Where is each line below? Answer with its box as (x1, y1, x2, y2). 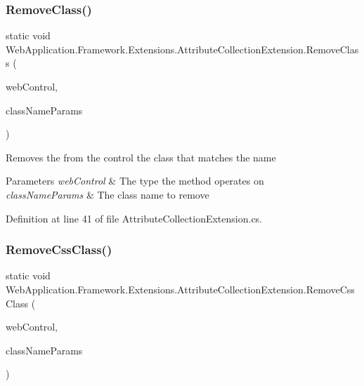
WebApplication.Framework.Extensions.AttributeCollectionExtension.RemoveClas (6, 41, 359, 56)
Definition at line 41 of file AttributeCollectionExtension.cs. (6, 211, 263, 225)
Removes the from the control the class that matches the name (6, 149, 276, 164)
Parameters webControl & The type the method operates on (6, 173, 264, 188)
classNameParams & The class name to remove (6, 187, 209, 201)
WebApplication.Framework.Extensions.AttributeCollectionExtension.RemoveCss (6, 281, 355, 296)
